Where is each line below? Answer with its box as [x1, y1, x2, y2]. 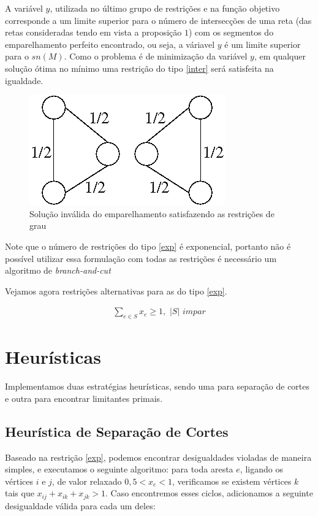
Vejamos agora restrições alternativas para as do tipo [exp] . [5, 284, 227, 297]
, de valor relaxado [51, 474, 122, 487]
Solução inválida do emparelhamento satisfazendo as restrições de [29, 207, 274, 220]
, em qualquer [254, 50, 306, 63]
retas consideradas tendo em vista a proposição [5, 26, 182, 39]
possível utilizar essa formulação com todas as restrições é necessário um [5, 252, 277, 264]
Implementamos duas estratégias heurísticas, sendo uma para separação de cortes [5, 380, 310, 393]
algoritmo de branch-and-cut [5, 264, 111, 277]
